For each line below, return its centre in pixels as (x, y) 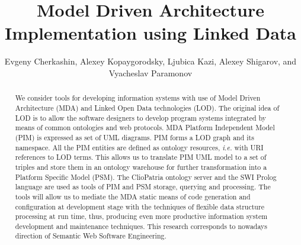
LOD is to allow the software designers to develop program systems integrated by (141, 117)
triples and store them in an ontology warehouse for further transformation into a (141, 167)
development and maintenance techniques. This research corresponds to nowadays (141, 226)
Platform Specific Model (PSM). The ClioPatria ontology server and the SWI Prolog (146, 177)
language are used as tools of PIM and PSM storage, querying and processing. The (143, 187)
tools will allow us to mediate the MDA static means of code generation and (133, 196)
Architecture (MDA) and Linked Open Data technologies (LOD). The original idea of (147, 107)
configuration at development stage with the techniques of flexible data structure (140, 206)
